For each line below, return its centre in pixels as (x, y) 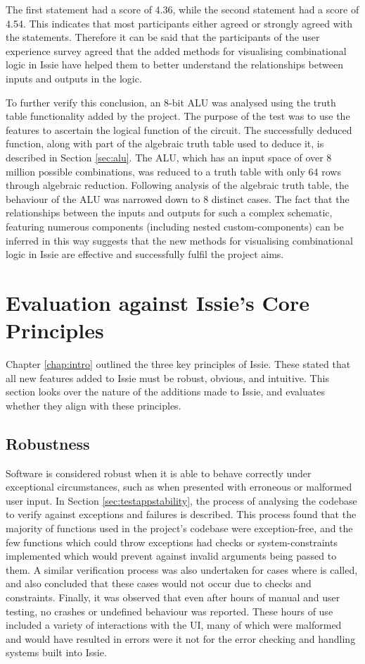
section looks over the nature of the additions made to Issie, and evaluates (165, 392)
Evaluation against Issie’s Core (158, 302)
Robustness (48, 443)
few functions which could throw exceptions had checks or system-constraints (172, 542)
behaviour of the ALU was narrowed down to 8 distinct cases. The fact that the (178, 198)
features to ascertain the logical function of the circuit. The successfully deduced (179, 129)
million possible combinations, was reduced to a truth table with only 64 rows (173, 171)
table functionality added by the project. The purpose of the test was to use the (178, 116)
